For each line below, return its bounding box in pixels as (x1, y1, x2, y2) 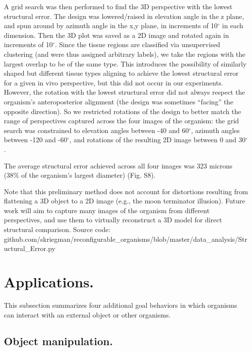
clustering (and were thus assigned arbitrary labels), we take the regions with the (4, 49, 246, 59)
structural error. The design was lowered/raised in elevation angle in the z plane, (4, 11, 244, 21)
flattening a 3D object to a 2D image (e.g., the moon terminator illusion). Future (4, 196, 245, 206)
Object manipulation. (4, 333, 113, 348)
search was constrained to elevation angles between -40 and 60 (4, 125, 189, 135)
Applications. (4, 272, 94, 292)
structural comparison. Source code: (4, 224, 111, 234)
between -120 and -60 (4, 134, 67, 145)
